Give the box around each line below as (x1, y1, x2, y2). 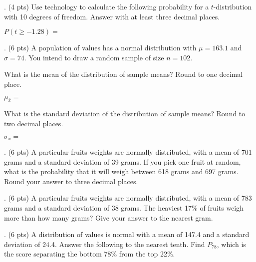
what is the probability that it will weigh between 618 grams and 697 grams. (4, 166, 239, 177)
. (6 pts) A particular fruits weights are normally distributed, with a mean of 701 (4, 147, 252, 157)
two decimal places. (4, 118, 63, 128)
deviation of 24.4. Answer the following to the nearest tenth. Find (4, 239, 205, 249)
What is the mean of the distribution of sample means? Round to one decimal (4, 69, 243, 79)
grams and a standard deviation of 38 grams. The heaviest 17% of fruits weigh (4, 202, 244, 213)
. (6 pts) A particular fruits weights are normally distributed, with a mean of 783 (4, 193, 252, 203)
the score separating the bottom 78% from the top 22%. (4, 249, 175, 259)
